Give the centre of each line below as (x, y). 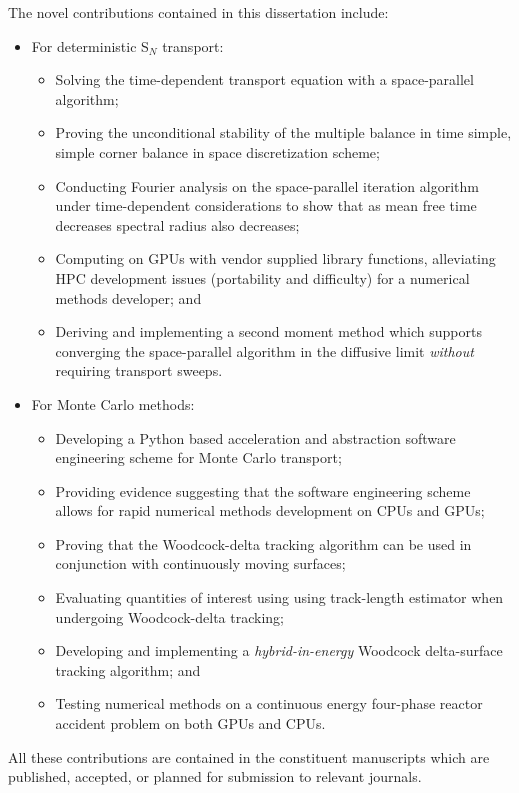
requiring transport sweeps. (139, 370)
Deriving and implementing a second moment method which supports (268, 331)
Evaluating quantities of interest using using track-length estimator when (279, 597)
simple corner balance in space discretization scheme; (217, 151)
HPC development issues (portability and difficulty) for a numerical (262, 277)
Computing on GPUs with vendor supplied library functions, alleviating (275, 258)
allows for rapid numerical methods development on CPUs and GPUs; (270, 510)
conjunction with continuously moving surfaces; (200, 563)
